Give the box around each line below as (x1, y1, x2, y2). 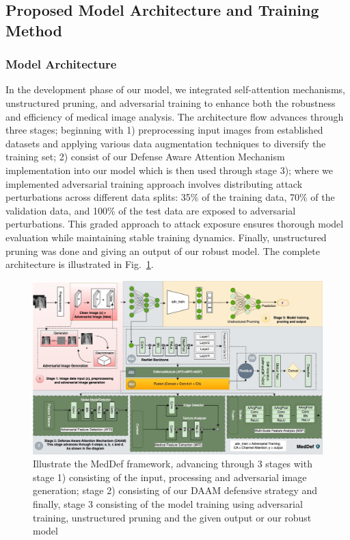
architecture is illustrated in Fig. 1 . (5, 257, 154, 271)
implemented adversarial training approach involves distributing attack (5, 176, 303, 191)
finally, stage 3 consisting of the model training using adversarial (33, 497, 303, 511)
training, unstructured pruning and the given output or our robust (33, 510, 312, 524)
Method (5, 19, 62, 40)
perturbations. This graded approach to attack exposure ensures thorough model (5, 217, 344, 231)
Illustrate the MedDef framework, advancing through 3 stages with (33, 456, 312, 471)
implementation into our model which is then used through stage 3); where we (5, 162, 334, 177)
